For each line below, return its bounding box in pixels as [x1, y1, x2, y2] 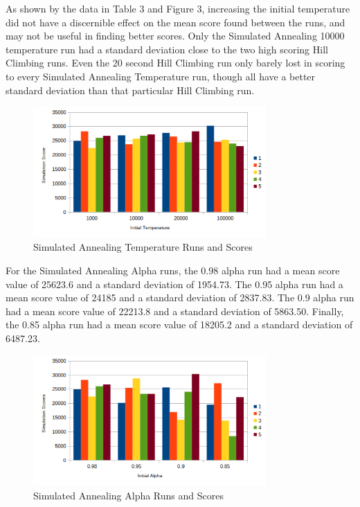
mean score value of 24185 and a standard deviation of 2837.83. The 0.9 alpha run [6, 290, 354, 305]
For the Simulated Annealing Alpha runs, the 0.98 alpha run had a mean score [6, 263, 340, 277]
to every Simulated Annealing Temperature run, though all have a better [6, 69, 316, 83]
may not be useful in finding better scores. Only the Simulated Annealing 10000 [6, 28, 345, 43]
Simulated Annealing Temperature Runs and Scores [33, 240, 253, 254]
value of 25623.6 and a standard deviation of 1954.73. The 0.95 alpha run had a [6, 276, 343, 291]
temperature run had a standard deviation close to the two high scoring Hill [6, 42, 328, 56]
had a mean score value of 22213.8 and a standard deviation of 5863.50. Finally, [6, 303, 344, 318]
